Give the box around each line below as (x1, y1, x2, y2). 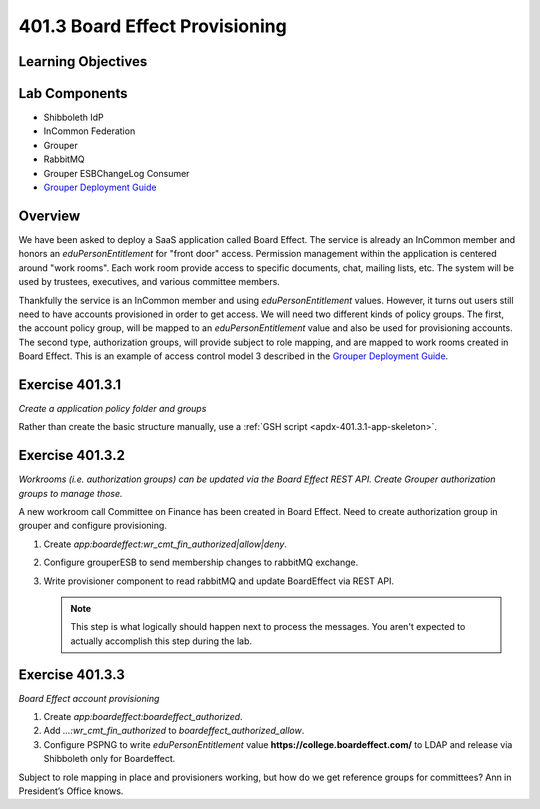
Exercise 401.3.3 (18, 666, 125, 683)
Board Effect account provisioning (18, 692, 160, 704)
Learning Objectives (18, 53, 148, 70)
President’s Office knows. (18, 785, 124, 797)
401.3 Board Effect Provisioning (18, 15, 287, 37)
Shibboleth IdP (43, 111, 104, 124)
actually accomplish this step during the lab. (70, 635, 253, 647)
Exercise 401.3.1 (18, 376, 122, 393)
